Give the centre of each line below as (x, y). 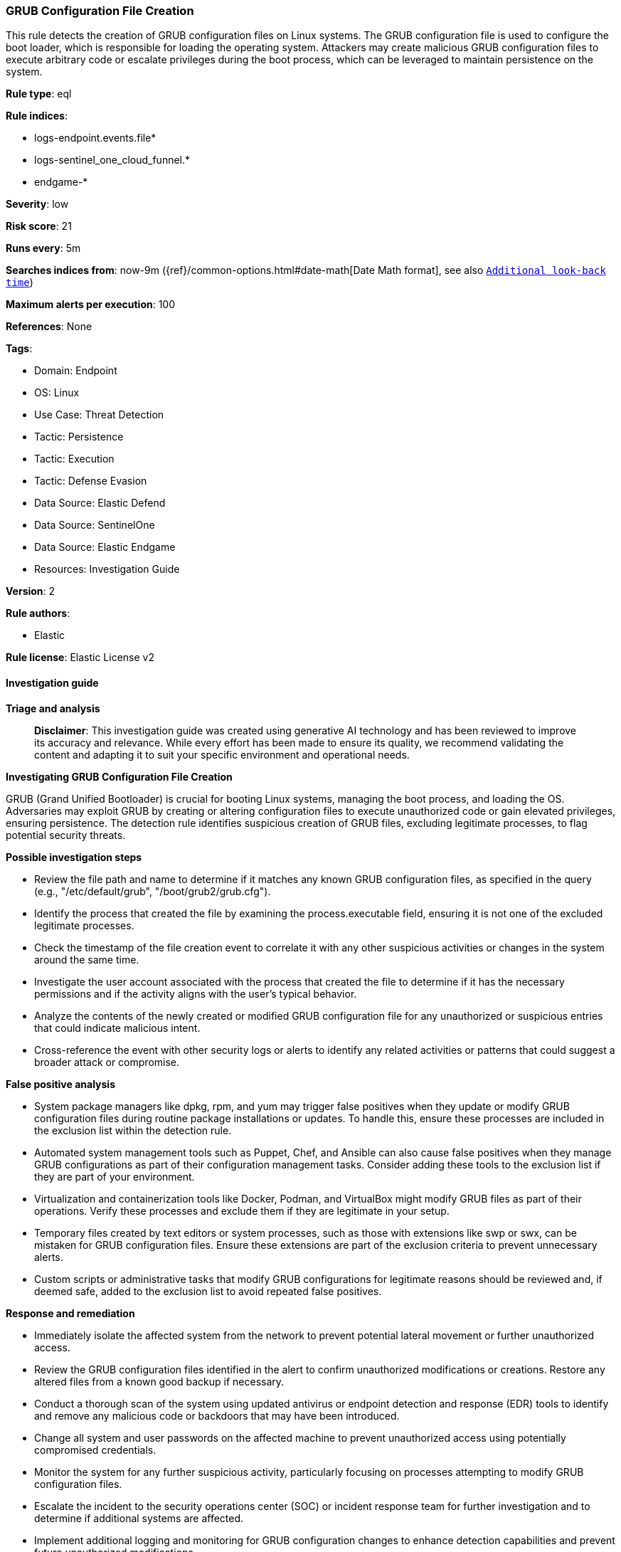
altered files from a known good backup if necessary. (159, 1381)
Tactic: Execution (74, 459)
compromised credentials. (95, 1450)
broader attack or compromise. (107, 1062)
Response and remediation (70, 1313)
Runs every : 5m (43, 248)
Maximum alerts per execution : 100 (91, 305)
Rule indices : (37, 116)
